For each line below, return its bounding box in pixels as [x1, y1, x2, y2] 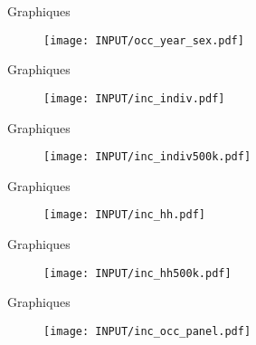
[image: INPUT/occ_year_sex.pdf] [43, 34, 244, 47]
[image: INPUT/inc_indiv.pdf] [43, 91, 225, 105]
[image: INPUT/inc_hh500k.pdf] [43, 266, 232, 280]
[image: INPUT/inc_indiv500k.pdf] [43, 150, 251, 164]
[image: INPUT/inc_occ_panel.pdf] [43, 324, 251, 338]
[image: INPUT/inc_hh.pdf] [43, 208, 205, 222]
